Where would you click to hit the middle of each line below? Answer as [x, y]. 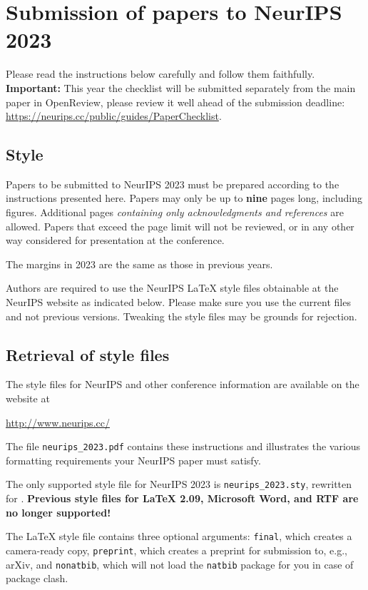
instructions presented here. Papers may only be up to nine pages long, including [184, 198]
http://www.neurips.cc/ [58, 422]
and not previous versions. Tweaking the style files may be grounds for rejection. [182, 316]
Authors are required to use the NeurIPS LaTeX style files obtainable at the [172, 288]
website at [28, 398]
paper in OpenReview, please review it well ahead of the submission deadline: [175, 102]
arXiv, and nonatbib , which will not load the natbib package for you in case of [180, 564]
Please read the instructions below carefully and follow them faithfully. [160, 74]
